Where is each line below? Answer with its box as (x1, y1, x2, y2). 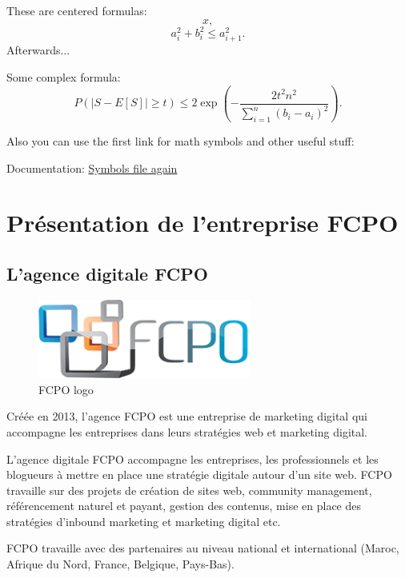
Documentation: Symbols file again (6, 159, 178, 176)
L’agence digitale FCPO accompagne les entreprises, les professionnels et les (6, 450, 379, 467)
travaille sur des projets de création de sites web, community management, (6, 481, 372, 498)
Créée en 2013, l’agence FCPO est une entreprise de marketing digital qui (6, 408, 367, 425)
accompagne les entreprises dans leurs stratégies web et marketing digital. (6, 423, 368, 440)
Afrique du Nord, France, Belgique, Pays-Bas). (6, 556, 235, 572)
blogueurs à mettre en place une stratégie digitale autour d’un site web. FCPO (6, 466, 392, 483)
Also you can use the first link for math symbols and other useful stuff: (6, 132, 355, 149)
